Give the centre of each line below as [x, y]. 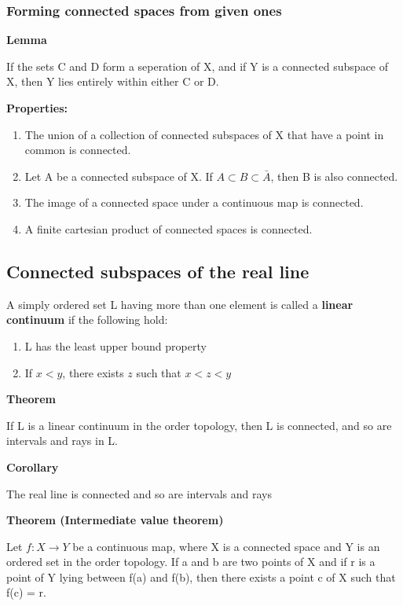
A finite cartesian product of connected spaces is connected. [169, 228]
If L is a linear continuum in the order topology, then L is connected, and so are [199, 425]
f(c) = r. [26, 592]
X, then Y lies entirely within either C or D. [113, 81]
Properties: [37, 108]
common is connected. [78, 150]
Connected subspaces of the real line [158, 271]
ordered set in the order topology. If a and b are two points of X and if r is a [191, 562]
